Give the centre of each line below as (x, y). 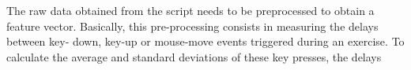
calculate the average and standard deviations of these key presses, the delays (194, 56)
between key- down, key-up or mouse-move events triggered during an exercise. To (205, 41)
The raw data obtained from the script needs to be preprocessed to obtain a (190, 10)
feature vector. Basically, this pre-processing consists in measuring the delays (192, 26)
